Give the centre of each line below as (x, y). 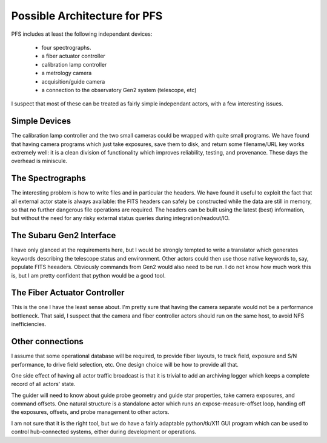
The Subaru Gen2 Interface (64, 235)
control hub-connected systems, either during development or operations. (104, 432)
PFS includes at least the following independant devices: (82, 34)
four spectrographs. (66, 47)
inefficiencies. (29, 324)
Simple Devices (41, 121)
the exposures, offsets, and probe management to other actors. (90, 412)
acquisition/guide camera (73, 81)
